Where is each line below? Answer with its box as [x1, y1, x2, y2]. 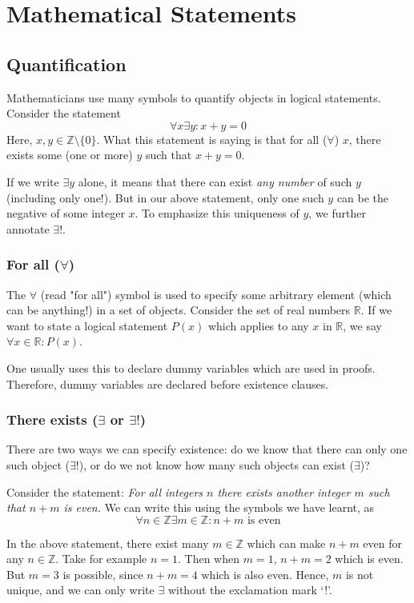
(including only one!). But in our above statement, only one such [6, 189, 324, 206]
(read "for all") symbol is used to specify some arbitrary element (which [40, 286, 392, 302]
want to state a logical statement [6, 317, 168, 333]
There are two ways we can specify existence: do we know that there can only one [6, 441, 408, 457]
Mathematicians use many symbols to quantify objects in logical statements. [6, 89, 381, 106]
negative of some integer [6, 205, 125, 222]
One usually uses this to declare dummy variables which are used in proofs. [6, 359, 376, 376]
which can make [247, 534, 326, 551]
